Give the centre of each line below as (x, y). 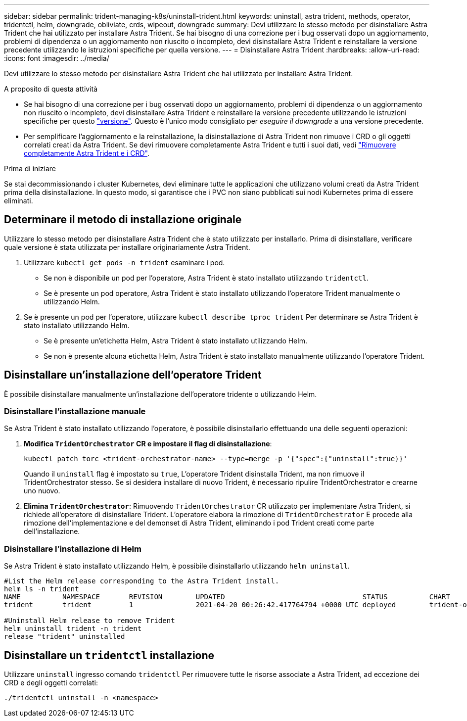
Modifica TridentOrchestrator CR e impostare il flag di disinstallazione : (148, 444)
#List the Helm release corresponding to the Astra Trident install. (142, 581)
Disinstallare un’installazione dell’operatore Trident (133, 375)
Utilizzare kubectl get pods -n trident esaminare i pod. (124, 262)
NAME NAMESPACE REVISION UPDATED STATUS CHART (227, 597)
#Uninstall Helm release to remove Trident (90, 621)
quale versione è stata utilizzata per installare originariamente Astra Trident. (127, 247)
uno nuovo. (42, 491)
